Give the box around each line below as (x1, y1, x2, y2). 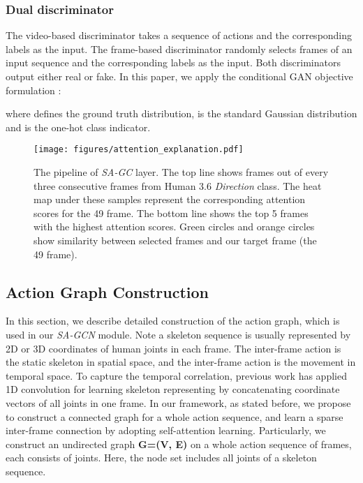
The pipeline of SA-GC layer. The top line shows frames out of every (34, 165, 329, 179)
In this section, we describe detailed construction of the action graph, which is (6, 313, 340, 328)
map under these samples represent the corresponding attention (34, 192, 306, 207)
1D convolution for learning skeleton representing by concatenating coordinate (6, 382, 340, 396)
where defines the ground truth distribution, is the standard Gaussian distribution (6, 106, 357, 121)
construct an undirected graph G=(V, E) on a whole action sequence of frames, (6, 436, 352, 451)
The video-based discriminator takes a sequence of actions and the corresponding (6, 28, 353, 43)
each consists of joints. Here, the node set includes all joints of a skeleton (6, 450, 317, 465)
